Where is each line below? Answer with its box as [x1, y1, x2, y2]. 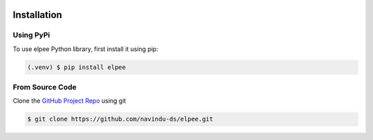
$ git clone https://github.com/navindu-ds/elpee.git [27, 115, 213, 123]
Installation [12, 9, 62, 21]
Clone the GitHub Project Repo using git [12, 97, 126, 105]
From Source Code [12, 83, 77, 92]
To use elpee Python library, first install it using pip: [12, 45, 159, 53]
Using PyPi [12, 30, 50, 40]
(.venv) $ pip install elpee [27, 63, 126, 71]
